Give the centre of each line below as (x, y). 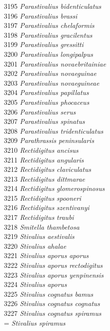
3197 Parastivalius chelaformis (49, 25)
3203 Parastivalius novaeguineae (52, 83)
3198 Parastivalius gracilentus (48, 35)
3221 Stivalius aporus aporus (46, 255)
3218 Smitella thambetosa (42, 226)
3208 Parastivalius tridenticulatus (54, 130)
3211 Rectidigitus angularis (44, 159)
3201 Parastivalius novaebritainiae (55, 63)
